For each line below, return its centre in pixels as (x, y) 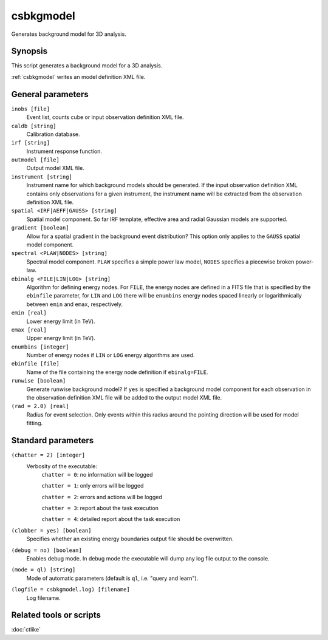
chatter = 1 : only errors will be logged (93, 486)
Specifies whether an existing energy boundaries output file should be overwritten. (130, 539)
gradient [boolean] (40, 228)
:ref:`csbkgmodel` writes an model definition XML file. (78, 77)
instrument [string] (42, 177)
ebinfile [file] (36, 364)
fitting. (35, 423)
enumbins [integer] (40, 347)
